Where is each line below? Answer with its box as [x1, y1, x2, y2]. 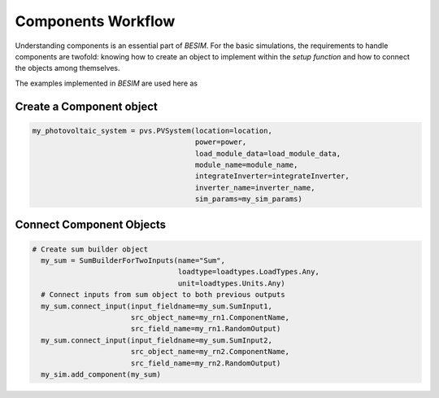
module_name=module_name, [194, 160, 298, 169]
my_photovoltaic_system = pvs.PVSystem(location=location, [32, 126, 272, 135]
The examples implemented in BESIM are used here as [15, 78, 198, 88]
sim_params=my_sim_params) [194, 195, 302, 203]
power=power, [194, 138, 247, 147]
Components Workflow [15, 12, 176, 30]
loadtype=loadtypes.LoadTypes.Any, [177, 267, 320, 277]
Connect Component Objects [15, 218, 167, 232]
